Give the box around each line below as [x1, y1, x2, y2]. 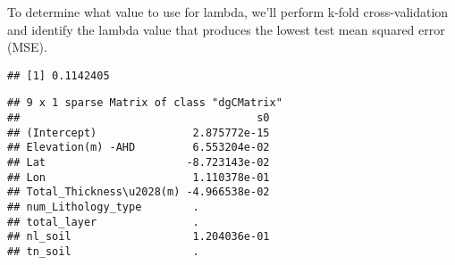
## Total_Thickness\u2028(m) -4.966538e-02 [7, 186, 270, 199]
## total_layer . [7, 215, 199, 228]
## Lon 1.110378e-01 [7, 170, 270, 184]
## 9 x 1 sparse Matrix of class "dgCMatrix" [7, 96, 282, 110]
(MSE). [7, 37, 47, 56]
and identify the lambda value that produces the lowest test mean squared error [7, 20, 445, 38]
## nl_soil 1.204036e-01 [7, 230, 270, 244]
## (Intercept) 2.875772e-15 [7, 126, 270, 139]
